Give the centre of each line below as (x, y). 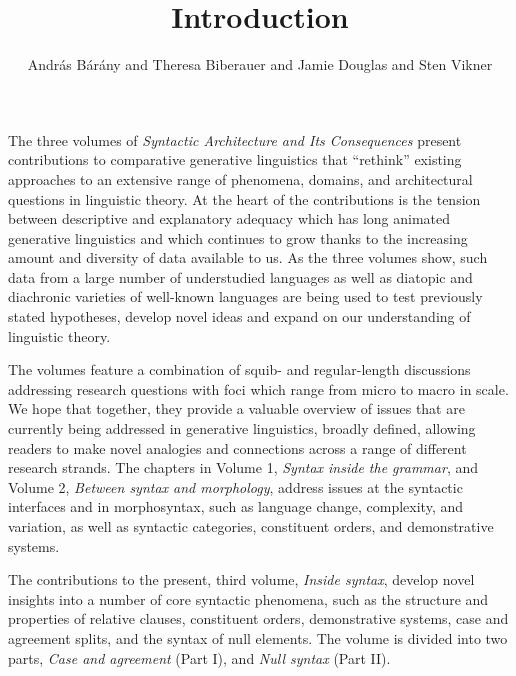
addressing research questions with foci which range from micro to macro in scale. (258, 388)
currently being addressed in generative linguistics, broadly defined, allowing (242, 428)
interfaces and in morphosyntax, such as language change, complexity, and (236, 506)
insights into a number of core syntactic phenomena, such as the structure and (248, 598)
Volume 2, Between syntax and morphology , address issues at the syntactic (235, 486)
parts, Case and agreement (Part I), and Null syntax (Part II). (199, 657)
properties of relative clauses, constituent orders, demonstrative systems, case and (258, 618)
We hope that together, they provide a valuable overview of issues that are (236, 408)
